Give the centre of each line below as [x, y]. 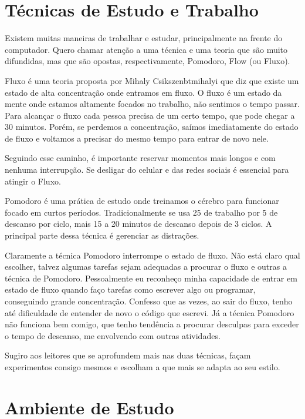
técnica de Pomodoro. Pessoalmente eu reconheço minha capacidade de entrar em [151, 278]
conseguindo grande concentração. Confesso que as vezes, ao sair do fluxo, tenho [149, 301]
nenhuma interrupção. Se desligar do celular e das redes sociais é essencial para [147, 170]
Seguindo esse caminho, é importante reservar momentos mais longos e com [140, 158]
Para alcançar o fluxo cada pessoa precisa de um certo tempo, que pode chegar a [150, 115]
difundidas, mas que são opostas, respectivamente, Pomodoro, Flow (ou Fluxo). [148, 61]
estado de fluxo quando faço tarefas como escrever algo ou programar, [130, 289]
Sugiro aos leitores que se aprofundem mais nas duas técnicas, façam [128, 355]
